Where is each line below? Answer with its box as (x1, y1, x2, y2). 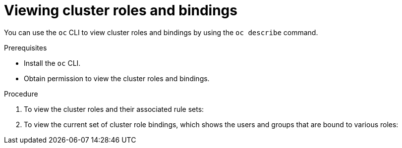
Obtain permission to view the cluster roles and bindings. (24, 74, 210, 83)
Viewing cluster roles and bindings (4, 2, 237, 19)
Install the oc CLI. (24, 58, 81, 67)
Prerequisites (4, 43, 47, 52)
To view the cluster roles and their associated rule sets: (24, 104, 204, 113)
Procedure (4, 89, 38, 98)
